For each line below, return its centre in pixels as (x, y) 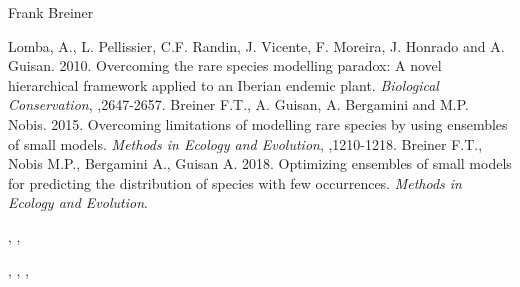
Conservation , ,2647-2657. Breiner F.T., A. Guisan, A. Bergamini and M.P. (238, 104)
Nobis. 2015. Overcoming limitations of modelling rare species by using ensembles (258, 123)
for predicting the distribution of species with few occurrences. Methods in (235, 182)
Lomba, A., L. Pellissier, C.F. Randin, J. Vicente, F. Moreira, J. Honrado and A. (256, 45)
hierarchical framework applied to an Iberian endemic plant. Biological (223, 84)
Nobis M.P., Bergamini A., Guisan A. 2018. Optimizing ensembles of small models (260, 163)
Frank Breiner (51, 12)
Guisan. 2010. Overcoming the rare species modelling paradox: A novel (225, 65)
